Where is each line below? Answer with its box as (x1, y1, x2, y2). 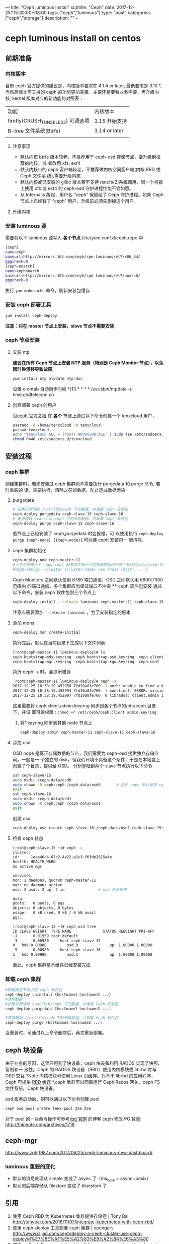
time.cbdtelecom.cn (12, 391, 54, 398)
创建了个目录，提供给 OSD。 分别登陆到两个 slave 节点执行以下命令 (12, 763, 152, 769)
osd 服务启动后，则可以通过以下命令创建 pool (5, 1096, 100, 1102)
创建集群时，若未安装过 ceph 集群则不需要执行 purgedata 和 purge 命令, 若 (5, 481, 160, 487)
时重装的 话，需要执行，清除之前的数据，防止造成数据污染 (5, 487, 126, 493)
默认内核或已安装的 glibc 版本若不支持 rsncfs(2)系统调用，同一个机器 (20, 179, 163, 185)
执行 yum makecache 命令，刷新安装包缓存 (5, 287, 90, 294)
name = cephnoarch (5, 268, 39, 274)
